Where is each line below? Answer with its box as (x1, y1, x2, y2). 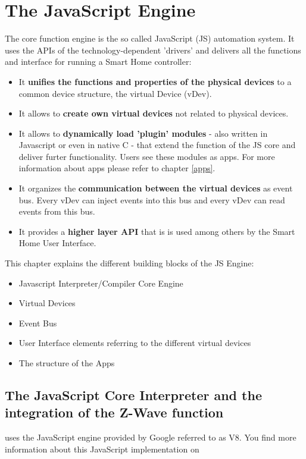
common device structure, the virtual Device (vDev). (18, 87, 212, 99)
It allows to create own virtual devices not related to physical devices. (18, 107, 289, 120)
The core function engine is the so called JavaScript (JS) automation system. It (5, 32, 295, 45)
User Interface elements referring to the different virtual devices (18, 337, 251, 349)
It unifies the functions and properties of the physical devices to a (18, 75, 292, 87)
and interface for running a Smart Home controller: (5, 55, 192, 68)
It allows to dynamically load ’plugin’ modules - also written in (18, 127, 268, 139)
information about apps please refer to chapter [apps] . (18, 162, 216, 174)
